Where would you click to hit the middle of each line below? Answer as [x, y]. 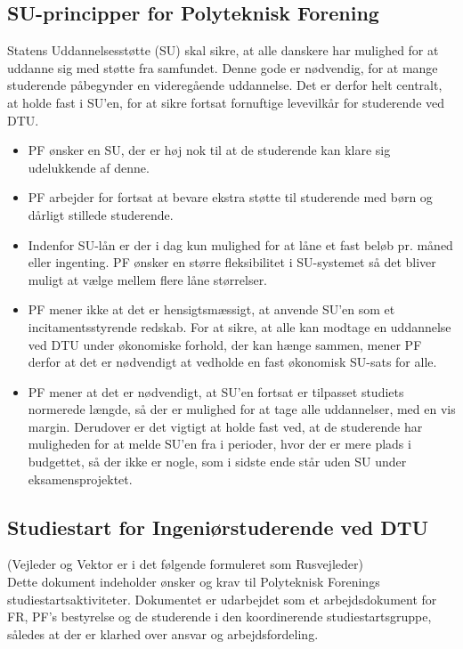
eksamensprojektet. [80, 479]
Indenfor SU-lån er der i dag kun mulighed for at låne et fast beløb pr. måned [240, 244]
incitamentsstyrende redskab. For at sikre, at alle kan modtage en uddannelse [240, 326]
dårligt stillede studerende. [101, 214]
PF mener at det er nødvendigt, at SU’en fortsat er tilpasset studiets [216, 391]
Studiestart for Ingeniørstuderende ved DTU [218, 527]
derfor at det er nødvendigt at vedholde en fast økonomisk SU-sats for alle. [232, 362]
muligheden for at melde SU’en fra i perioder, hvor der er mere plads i [219, 444]
